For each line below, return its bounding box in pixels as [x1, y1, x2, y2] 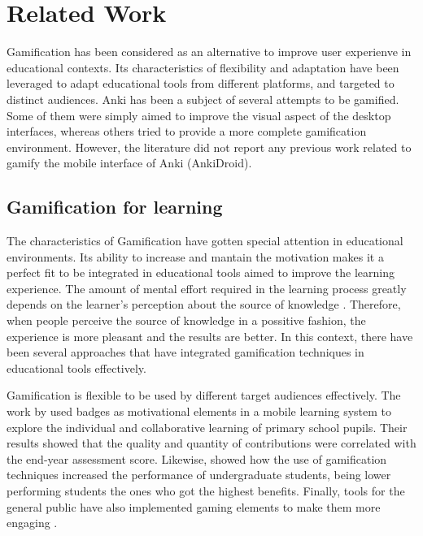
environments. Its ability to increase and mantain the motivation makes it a [7, 248, 384, 265]
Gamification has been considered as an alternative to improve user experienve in [7, 43, 412, 60]
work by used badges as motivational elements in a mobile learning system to [7, 403, 392, 420]
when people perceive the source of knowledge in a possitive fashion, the [7, 312, 366, 329]
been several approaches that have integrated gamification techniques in [7, 344, 364, 361]
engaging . [7, 514, 58, 531]
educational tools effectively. [7, 359, 146, 376]
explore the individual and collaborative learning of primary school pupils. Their [7, 418, 408, 435]
